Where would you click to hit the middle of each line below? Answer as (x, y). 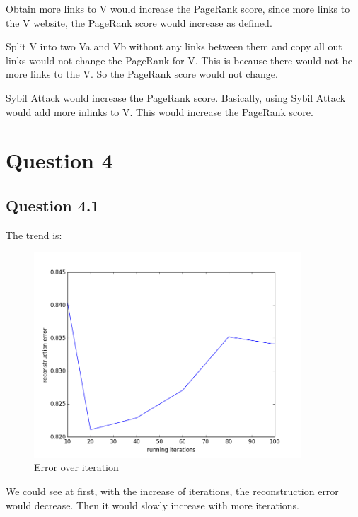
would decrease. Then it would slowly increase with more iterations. (152, 505)
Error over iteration (76, 467)
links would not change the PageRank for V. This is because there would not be (179, 60)
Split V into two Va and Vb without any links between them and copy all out (174, 46)
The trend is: (34, 234)
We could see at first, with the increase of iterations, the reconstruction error (172, 490)
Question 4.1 (53, 205)
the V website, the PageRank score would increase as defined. (139, 22)
